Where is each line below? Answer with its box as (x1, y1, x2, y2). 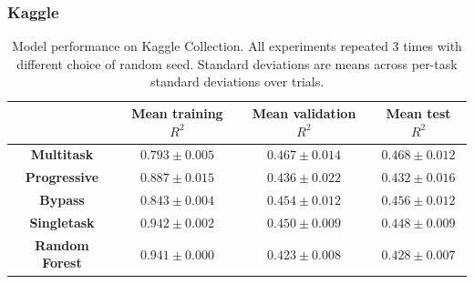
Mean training (131, 104, 223, 122)
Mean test (386, 104, 451, 122)
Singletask (29, 212, 95, 231)
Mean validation (252, 104, 356, 122)
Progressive (25, 167, 99, 187)
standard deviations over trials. (149, 72, 325, 91)
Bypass (39, 190, 85, 209)
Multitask (30, 145, 94, 164)
